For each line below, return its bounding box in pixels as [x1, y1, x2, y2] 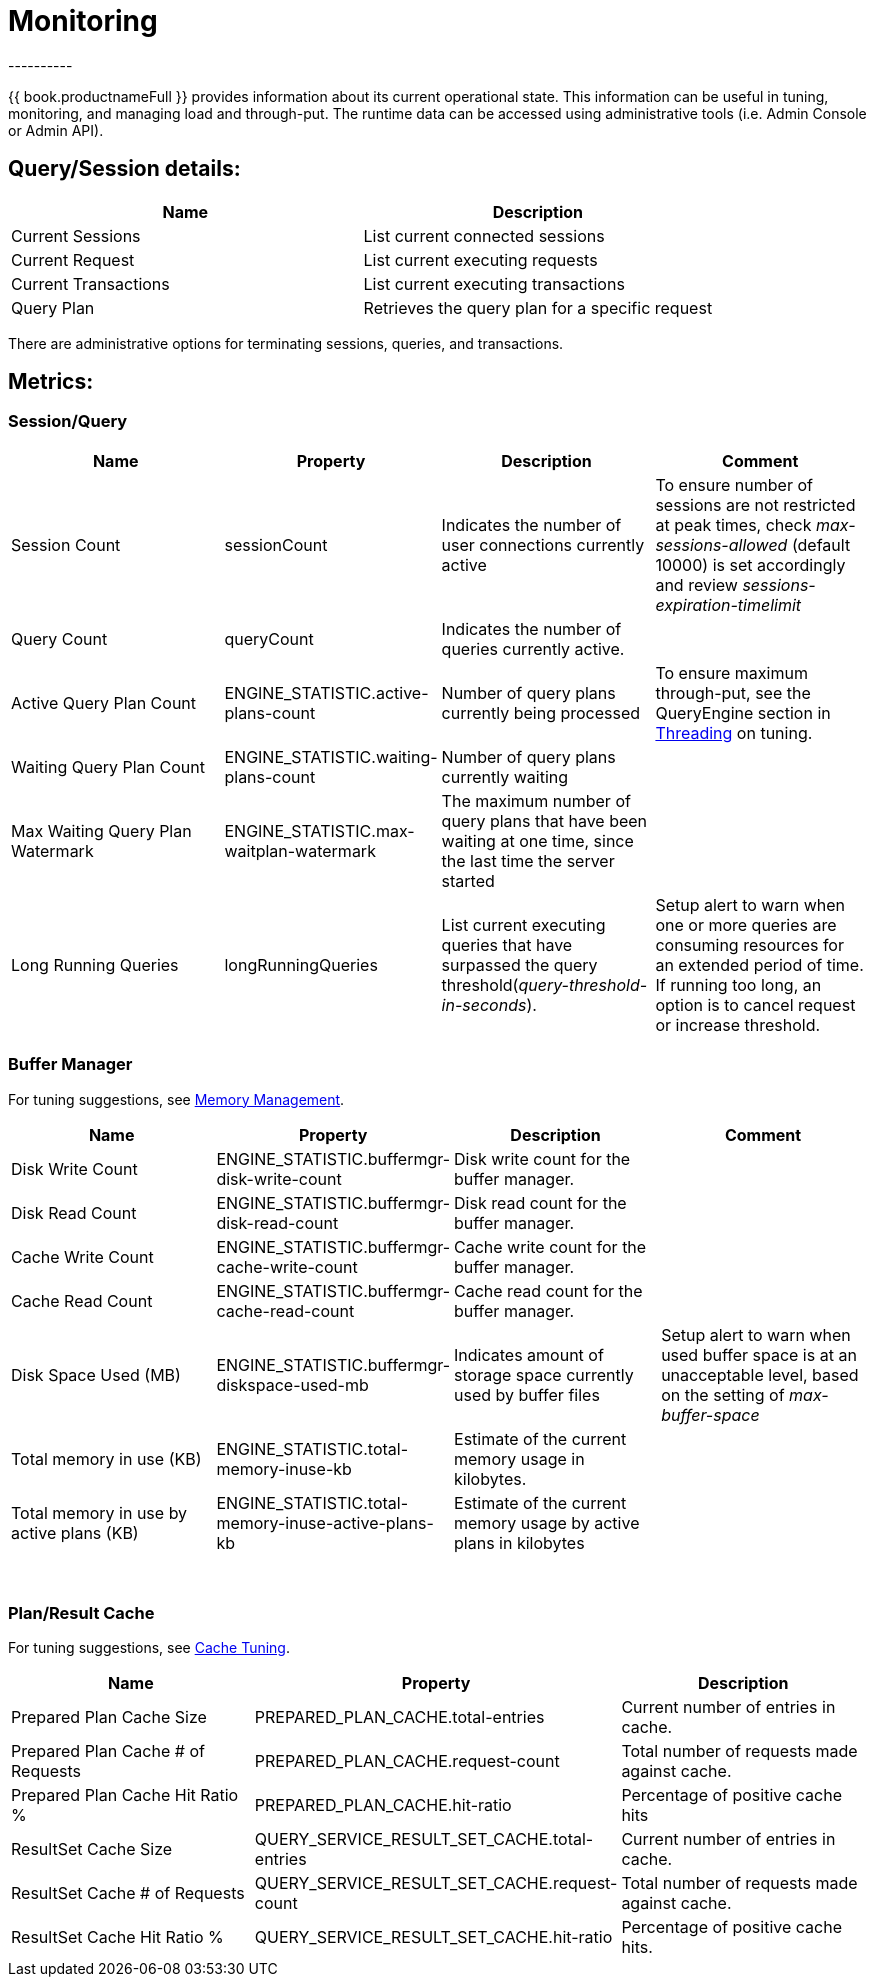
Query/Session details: [8, 156, 241, 182]
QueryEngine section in [655, 702, 831, 723]
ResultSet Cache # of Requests [11, 1883, 245, 1904]
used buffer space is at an [661, 1344, 857, 1365]
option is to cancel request [655, 994, 856, 1015]
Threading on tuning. [655, 722, 813, 743]
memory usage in [454, 1448, 585, 1469]
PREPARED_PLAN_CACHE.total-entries [254, 1707, 545, 1728]
